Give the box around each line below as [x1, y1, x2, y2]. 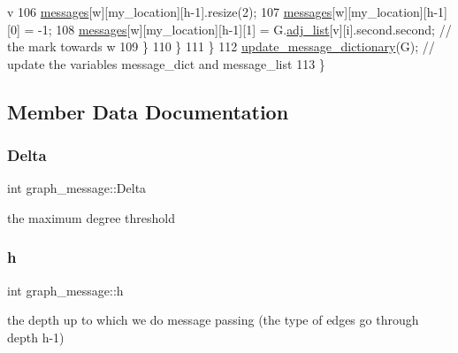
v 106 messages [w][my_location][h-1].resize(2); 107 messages [7, 3, 332, 20]
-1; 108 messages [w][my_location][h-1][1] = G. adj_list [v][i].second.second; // [37, 19, 452, 38]
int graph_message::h [7, 280, 124, 299]
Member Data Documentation [7, 97, 289, 125]
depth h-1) [7, 327, 65, 346]
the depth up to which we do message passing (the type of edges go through [7, 311, 419, 329]
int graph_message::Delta [7, 179, 147, 197]
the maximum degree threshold [7, 208, 175, 226]
